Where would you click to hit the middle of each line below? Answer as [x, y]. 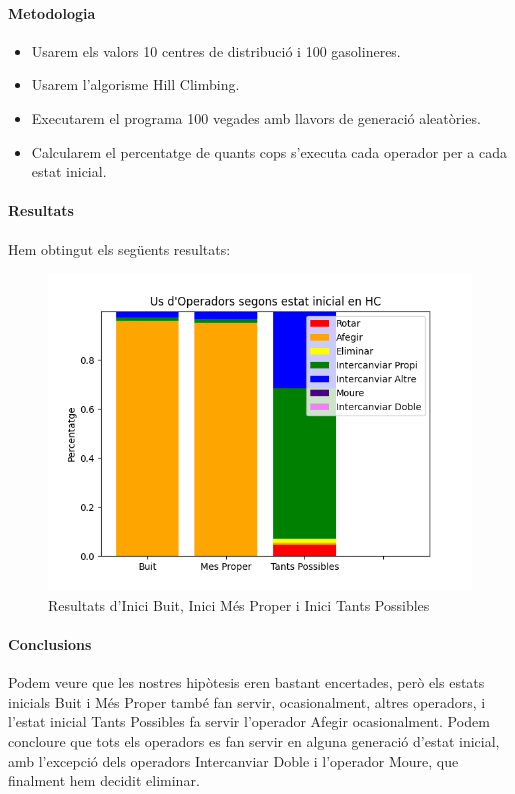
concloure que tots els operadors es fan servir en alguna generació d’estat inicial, [254, 740]
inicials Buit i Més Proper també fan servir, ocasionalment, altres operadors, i [247, 701]
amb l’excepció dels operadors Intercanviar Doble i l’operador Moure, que [233, 760]
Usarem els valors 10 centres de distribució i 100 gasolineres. [216, 50]
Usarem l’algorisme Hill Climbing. [135, 84]
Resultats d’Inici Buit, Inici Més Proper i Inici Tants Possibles [239, 604]
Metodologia [52, 12]
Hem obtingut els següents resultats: [119, 248]
